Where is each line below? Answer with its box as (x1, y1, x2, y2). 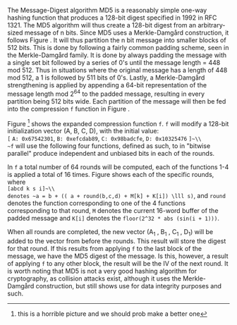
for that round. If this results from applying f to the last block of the (7, 245, 202, 253)
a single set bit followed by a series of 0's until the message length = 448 (7, 59, 221, 66)
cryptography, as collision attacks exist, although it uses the (7, 274, 182, 283)
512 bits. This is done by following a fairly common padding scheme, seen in (7, 44, 229, 51)
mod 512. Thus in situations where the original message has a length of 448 (7, 66, 228, 74)
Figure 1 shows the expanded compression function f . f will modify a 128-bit (7, 118, 229, 128)
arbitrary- (197, 21, 226, 29)
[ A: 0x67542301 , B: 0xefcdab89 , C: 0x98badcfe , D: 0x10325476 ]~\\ (7, 134, 202, 143)
